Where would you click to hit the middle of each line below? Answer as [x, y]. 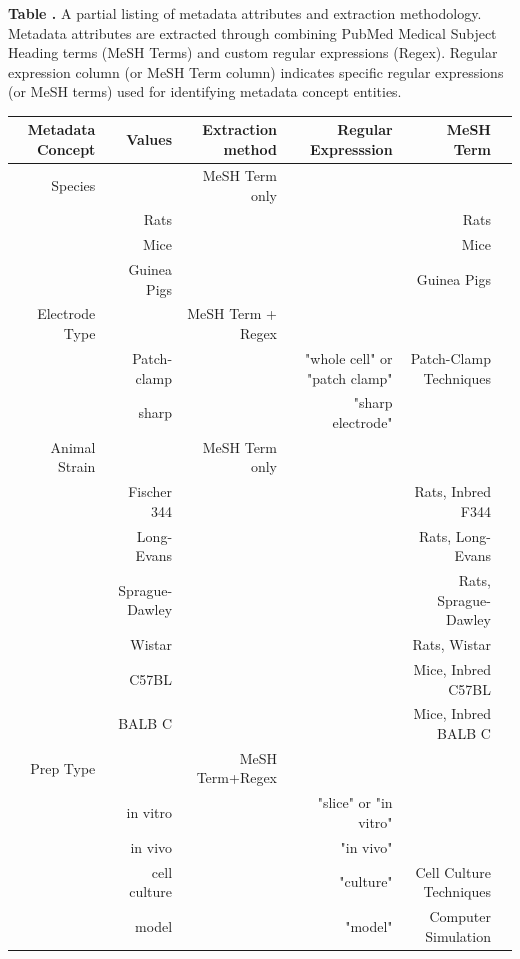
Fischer [150, 491]
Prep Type [63, 767]
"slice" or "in [355, 802]
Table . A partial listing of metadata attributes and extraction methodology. [245, 13]
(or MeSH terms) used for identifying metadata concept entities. [205, 91]
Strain [76, 466]
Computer [460, 916]
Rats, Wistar [451, 644]
